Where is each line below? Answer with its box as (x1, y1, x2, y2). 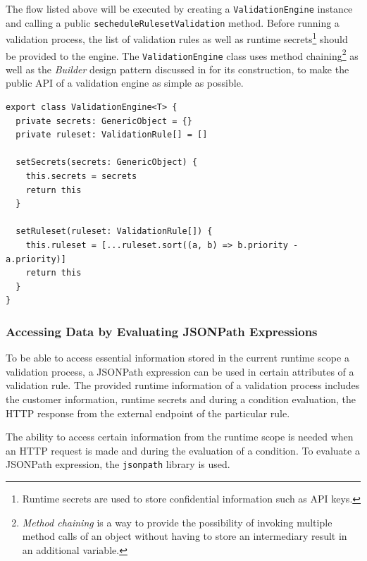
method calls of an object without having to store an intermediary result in (22, 529, 347, 543)
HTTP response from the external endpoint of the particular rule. (6, 405, 290, 420)
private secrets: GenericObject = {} (15, 116, 192, 126)
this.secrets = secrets (25, 171, 137, 182)
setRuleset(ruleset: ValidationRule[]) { (15, 226, 213, 237)
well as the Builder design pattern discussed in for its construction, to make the (6, 61, 349, 76)
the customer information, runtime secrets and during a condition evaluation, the (6, 391, 356, 406)
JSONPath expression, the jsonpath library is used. (6, 457, 230, 471)
